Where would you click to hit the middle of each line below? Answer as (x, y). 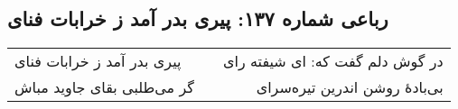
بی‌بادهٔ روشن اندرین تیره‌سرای (350, 87)
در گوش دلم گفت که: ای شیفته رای (333, 61)
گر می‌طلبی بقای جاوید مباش (104, 87)
